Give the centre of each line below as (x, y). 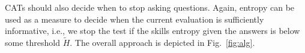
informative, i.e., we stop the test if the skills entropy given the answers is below (152, 31)
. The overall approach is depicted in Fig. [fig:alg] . (162, 42)
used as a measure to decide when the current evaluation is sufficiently (134, 19)
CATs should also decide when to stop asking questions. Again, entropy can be (150, 7)
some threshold (32, 42)
